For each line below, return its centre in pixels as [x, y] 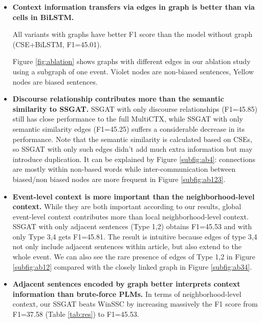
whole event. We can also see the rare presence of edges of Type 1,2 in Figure [134, 257]
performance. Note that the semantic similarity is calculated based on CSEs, [132, 139]
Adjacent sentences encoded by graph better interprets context [126, 284]
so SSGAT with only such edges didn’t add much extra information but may [133, 149]
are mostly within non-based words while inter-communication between [124, 169]
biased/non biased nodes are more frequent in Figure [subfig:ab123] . [119, 179]
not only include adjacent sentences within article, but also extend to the [127, 246]
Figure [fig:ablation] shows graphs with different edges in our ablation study [132, 61]
